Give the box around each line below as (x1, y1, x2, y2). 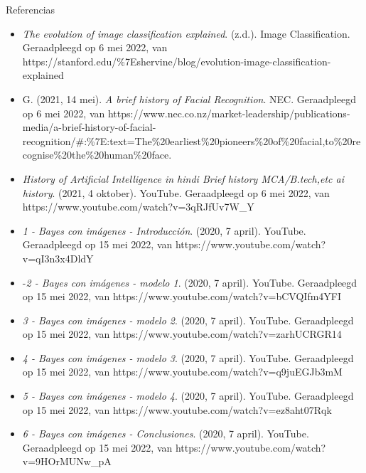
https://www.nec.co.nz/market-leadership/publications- (107, 105, 350, 120)
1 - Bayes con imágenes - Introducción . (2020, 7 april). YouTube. (22, 223, 306, 238)
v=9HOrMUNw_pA (22, 454, 112, 469)
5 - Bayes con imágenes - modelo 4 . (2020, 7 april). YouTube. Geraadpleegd (22, 388, 354, 403)
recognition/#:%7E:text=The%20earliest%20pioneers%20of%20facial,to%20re (22, 133, 361, 148)
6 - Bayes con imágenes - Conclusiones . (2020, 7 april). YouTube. (22, 426, 309, 441)
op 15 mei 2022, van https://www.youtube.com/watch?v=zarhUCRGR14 (22, 326, 342, 341)
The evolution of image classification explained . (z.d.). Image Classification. (22, 26, 350, 41)
